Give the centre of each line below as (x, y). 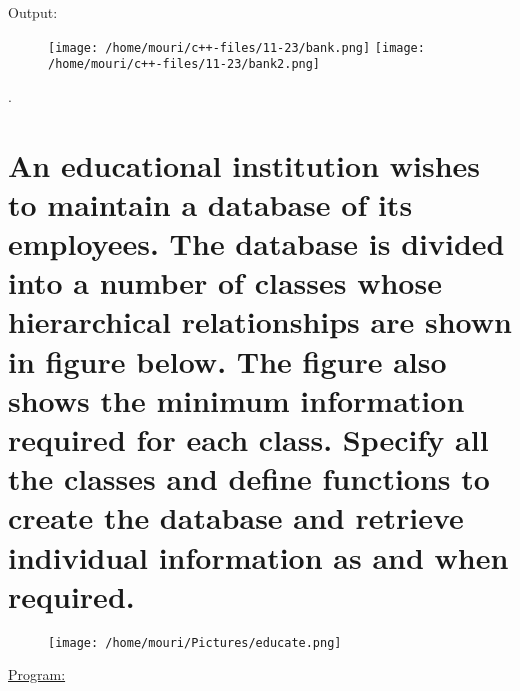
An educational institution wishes (244, 164)
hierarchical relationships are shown (260, 321)
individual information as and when (258, 556)
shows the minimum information (236, 399)
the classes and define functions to (249, 478)
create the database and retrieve (236, 517)
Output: (33, 12)
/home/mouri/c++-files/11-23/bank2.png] (184, 64)
